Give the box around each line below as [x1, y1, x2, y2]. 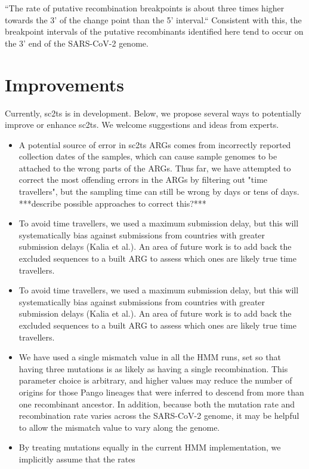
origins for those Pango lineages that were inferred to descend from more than [18, 385, 304, 398]
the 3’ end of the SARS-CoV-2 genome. [5, 36, 149, 49]
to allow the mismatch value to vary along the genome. [18, 421, 220, 433]
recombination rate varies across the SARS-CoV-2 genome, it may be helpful [18, 409, 299, 422]
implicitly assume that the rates [18, 452, 135, 465]
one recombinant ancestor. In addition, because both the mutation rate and [18, 397, 295, 410]
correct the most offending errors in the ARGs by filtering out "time [18, 173, 268, 186]
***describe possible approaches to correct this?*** [18, 197, 206, 209]
